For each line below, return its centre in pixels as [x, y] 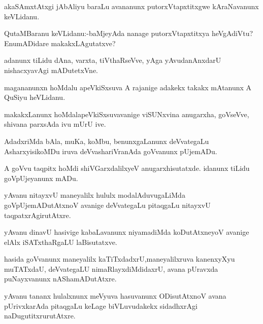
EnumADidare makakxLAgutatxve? [60, 43]
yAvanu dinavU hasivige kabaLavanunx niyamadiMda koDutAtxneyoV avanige [127, 232]
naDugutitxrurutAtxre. [40, 316]
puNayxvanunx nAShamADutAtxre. [60, 279]
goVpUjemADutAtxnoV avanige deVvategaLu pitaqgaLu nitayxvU [107, 205]
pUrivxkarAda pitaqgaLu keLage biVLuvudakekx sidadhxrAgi [101, 305]
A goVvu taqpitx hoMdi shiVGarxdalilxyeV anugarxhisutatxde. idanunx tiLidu [127, 168]
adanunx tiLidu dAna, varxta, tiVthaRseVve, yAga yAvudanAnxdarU [113, 60]
